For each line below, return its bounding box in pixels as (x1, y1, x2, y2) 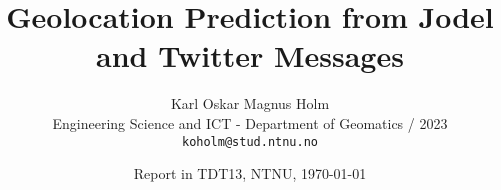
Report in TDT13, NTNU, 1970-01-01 (133, 163, 367, 184)
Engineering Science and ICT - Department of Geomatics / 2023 (52, 112, 448, 133)
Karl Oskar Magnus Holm (170, 93, 330, 114)
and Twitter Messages (96, 35, 404, 76)
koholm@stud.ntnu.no (181, 134, 319, 149)
